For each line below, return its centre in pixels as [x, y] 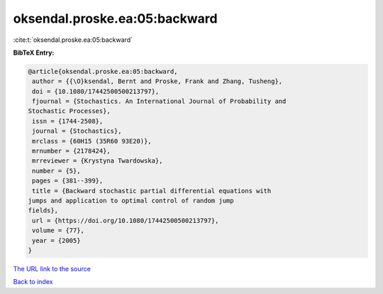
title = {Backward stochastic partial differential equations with [152, 191]
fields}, [43, 211]
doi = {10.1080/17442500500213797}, [96, 91]
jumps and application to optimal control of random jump [131, 201]
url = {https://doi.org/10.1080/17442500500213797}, [126, 220]
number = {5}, [56, 171]
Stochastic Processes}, [70, 111]
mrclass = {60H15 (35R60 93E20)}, [92, 141]
